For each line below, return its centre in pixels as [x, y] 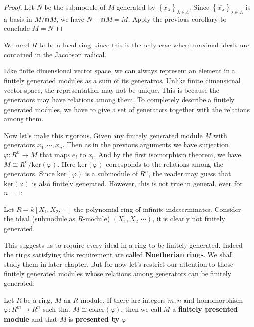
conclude [17, 28]
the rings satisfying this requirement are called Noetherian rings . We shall [119, 254]
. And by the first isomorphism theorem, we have [168, 154]
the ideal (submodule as [40, 219]
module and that [31, 318]
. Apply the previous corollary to [177, 18]
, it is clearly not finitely [189, 219]
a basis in [18, 18]
